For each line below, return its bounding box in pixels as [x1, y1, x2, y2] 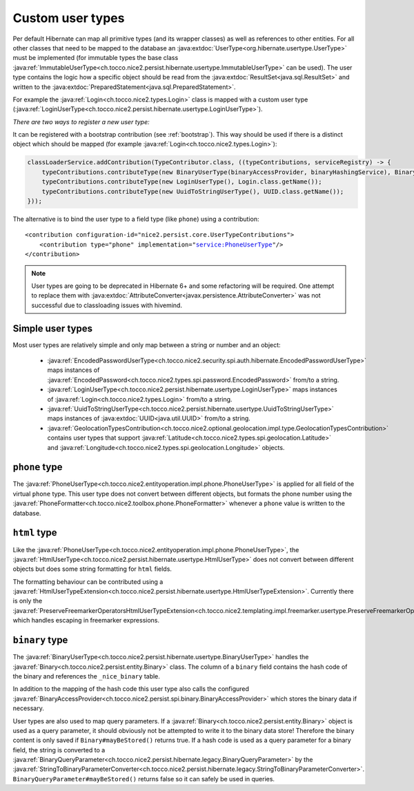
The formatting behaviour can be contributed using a [12, 577, 164, 586]
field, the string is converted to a [12, 745, 106, 754]
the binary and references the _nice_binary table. [12, 672, 160, 680]
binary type [12, 634, 68, 646]
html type [12, 527, 58, 538]
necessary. [12, 704, 45, 712]
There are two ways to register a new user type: [12, 117, 150, 126]
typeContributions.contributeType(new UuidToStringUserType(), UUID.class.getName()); [41, 187, 344, 195]
